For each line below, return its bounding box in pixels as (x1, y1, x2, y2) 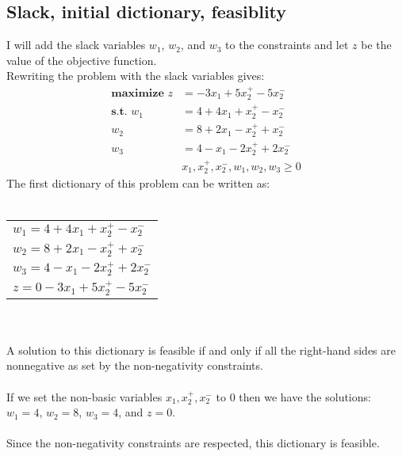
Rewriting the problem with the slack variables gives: (6, 67, 265, 84)
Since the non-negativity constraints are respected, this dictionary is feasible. (6, 435, 380, 451)
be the (361, 36, 392, 53)
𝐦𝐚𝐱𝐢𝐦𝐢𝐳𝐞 (111, 87, 164, 99)
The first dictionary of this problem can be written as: (6, 175, 270, 192)
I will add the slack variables (6, 36, 146, 53)
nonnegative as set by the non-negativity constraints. (6, 357, 263, 374)
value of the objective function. (6, 51, 157, 68)
